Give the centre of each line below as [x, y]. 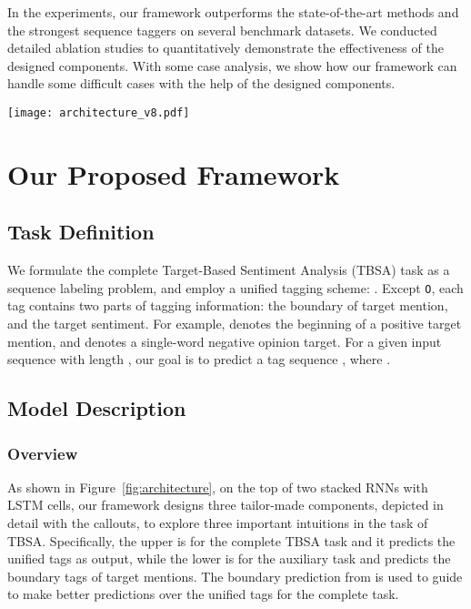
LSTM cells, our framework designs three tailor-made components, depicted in [225, 505]
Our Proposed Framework [174, 173]
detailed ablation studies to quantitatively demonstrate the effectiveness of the [225, 48]
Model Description [97, 408]
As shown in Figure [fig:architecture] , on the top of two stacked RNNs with [218, 487]
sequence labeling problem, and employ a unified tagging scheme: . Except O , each [235, 287]
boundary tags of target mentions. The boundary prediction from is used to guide [235, 576]
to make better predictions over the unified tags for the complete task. [203, 594]
